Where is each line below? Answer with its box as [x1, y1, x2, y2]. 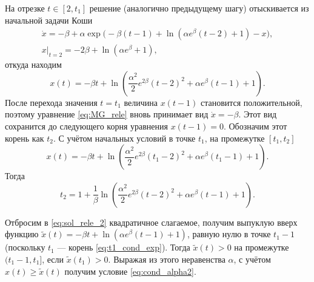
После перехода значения [5, 96, 98, 108]
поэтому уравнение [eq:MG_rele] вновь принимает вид [5, 108, 209, 120]
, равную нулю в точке [187, 228, 271, 240]
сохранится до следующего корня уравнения [5, 120, 168, 133]
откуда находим [5, 58, 62, 71]
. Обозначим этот [223, 120, 287, 133]
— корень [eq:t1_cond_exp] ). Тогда [57, 241, 190, 254]
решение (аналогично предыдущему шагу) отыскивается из [89, 2, 309, 14]
